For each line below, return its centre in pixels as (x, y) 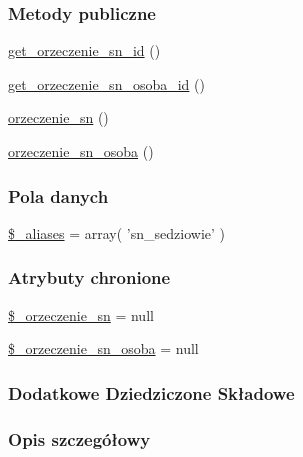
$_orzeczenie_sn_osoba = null (103, 348)
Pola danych (58, 195)
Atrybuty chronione (89, 277)
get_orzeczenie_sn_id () (84, 50)
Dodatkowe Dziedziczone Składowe (151, 392)
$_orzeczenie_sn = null (81, 314)
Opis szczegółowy (79, 438)
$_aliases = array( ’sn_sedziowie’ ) (116, 232)
